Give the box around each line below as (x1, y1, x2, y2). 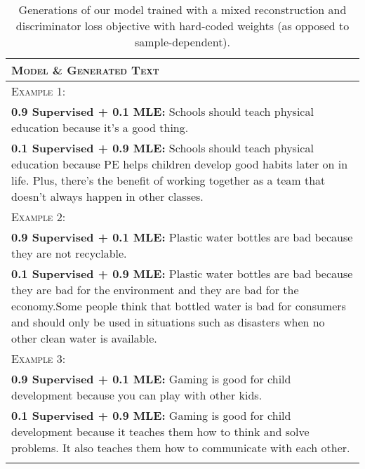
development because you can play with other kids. (11, 387, 263, 403)
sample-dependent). (134, 34, 231, 50)
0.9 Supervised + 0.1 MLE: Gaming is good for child (11, 371, 291, 387)
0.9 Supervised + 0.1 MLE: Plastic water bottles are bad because (11, 229, 353, 245)
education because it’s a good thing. (11, 119, 189, 136)
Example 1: (11, 83, 66, 99)
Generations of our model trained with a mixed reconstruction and (18, 1, 347, 18)
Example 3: (11, 350, 66, 366)
